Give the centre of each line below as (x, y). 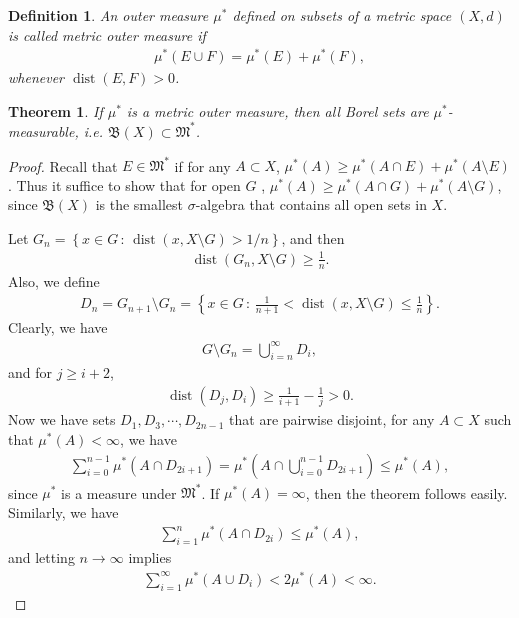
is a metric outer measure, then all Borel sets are (277, 110)
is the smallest (139, 204)
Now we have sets (62, 419)
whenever (36, 77)
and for (30, 372)
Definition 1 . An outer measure (108, 15)
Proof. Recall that (63, 165)
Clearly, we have (58, 327)
